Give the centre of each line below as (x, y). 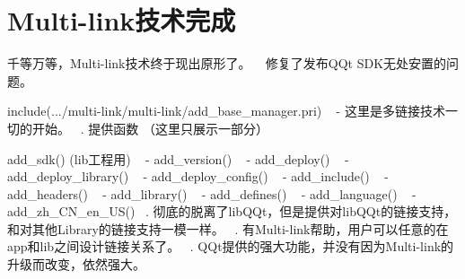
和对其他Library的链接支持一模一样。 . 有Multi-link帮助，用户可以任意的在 (228, 228)
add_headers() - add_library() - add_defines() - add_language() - (212, 193)
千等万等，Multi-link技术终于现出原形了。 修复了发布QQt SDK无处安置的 (227, 63)
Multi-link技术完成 (122, 20)
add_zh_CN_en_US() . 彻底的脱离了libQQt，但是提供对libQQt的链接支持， (232, 211)
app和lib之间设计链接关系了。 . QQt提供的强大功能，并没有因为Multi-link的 (231, 246)
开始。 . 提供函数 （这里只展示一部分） (150, 128)
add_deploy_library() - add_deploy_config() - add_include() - (198, 176)
